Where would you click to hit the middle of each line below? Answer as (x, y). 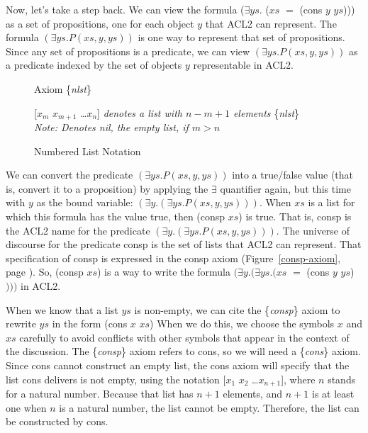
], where (298, 379)
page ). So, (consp (45, 272)
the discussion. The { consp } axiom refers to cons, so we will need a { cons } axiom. (183, 351)
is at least (333, 393)
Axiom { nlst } (63, 88)
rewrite (21, 324)
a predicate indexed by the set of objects (94, 65)
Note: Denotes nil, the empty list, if (111, 127)
